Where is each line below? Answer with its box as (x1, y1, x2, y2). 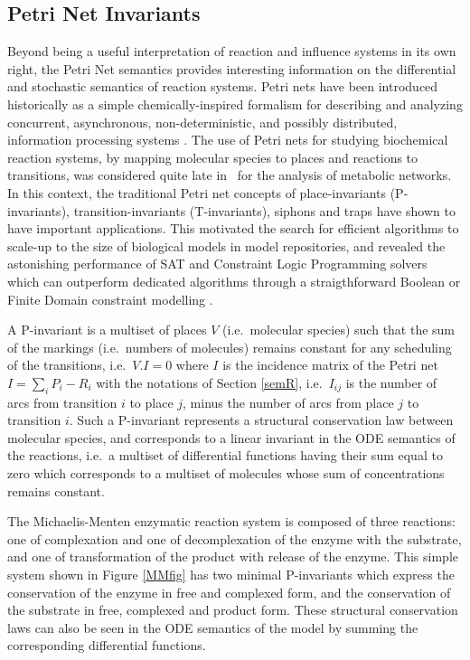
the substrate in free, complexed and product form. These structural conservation (7, 600, 458, 619)
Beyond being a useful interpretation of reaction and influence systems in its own (7, 42, 456, 61)
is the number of (345, 372, 437, 391)
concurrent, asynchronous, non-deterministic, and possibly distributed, (7, 112, 398, 131)
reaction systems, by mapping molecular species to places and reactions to (7, 147, 418, 166)
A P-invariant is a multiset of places (7, 320, 207, 339)
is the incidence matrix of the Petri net (222, 355, 438, 374)
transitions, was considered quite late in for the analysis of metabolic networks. (7, 165, 452, 184)
